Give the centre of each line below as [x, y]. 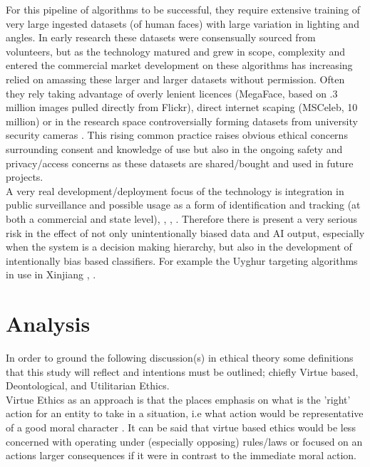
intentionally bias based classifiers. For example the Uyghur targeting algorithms [182, 260]
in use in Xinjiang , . [51, 274]
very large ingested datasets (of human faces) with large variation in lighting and [183, 23]
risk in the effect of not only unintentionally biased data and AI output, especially [185, 232]
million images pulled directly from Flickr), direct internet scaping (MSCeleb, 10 [182, 107]
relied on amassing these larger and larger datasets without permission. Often [175, 79]
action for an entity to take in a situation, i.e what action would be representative [185, 413]
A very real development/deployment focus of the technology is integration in [175, 190]
